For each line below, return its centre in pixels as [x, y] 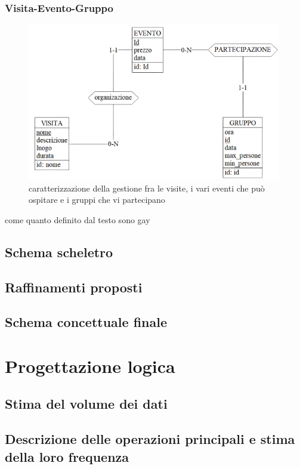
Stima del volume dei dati [86, 404]
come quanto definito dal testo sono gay [78, 219]
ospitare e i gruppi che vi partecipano [97, 200]
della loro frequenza [67, 456]
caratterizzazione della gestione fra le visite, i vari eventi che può [147, 188]
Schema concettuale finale [86, 322]
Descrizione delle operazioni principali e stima [150, 439]
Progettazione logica [90, 365]
